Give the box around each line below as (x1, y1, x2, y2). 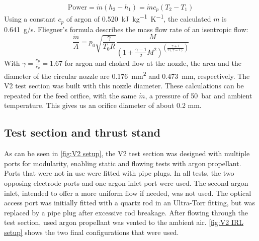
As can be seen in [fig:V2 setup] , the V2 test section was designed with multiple (4, 148, 250, 159)
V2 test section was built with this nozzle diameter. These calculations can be (4, 80, 244, 91)
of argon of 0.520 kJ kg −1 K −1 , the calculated (66, 12, 211, 24)
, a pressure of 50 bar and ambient (145, 90, 252, 100)
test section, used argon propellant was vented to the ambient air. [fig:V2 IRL (4, 217, 244, 227)
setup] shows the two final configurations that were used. (4, 226, 179, 237)
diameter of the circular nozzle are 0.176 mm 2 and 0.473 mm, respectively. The (4, 69, 250, 81)
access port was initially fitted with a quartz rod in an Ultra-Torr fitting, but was (4, 197, 255, 208)
